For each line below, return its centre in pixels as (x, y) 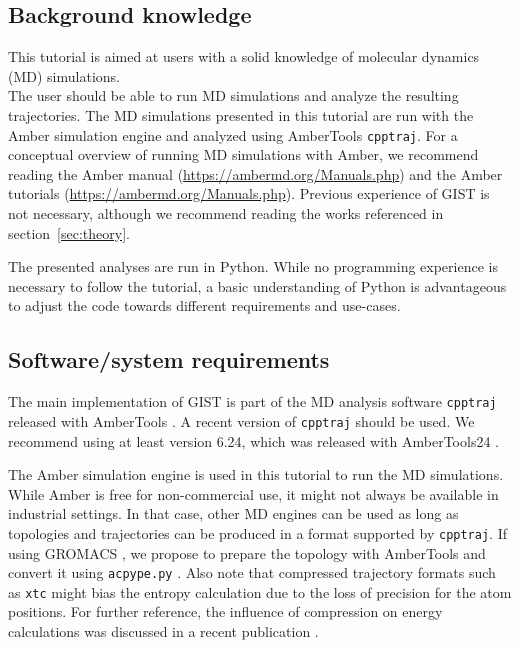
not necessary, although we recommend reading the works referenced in (226, 213)
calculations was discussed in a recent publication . (163, 631)
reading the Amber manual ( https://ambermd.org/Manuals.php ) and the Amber (255, 173)
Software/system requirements (169, 359)
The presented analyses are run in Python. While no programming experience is (253, 266)
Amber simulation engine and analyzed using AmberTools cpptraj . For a (233, 134)
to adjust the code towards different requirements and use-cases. (204, 305)
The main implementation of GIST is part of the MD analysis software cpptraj (252, 401)
